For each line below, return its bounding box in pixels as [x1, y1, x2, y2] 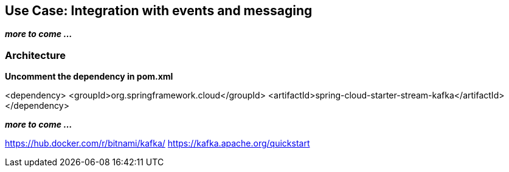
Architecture [5, 49, 66, 61]
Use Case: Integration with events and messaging [5, 3, 313, 18]
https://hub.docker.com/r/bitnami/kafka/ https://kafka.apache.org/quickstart [5, 138, 310, 149]
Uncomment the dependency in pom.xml [5, 71, 173, 82]
